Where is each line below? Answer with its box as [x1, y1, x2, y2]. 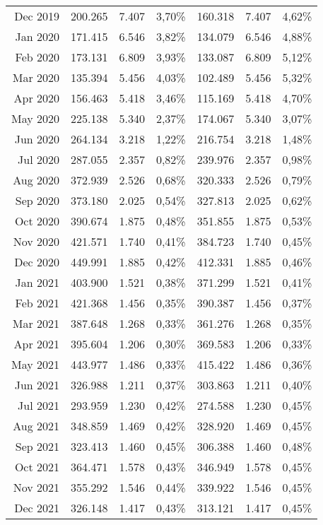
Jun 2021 [14, 377, 60, 393]
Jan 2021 [15, 274, 60, 290]
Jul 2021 [18, 397, 60, 413]
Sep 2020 [15, 192, 60, 208]
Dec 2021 [14, 500, 60, 516]
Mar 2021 [12, 315, 60, 331]
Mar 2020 [12, 69, 60, 85]
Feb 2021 [15, 295, 60, 311]
